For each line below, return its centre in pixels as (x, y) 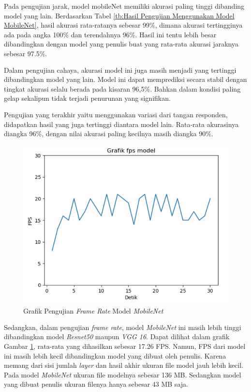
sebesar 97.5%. (26, 53)
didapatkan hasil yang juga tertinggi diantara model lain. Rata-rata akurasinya (121, 124)
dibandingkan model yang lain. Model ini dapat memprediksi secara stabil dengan (125, 79)
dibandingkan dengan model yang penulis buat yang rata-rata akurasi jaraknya (121, 44)
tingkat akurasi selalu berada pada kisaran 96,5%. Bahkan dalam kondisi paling (122, 88)
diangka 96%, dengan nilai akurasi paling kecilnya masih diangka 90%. (109, 133)
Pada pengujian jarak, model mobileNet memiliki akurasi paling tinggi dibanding (124, 6)
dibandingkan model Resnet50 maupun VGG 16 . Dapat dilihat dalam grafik (117, 337)
